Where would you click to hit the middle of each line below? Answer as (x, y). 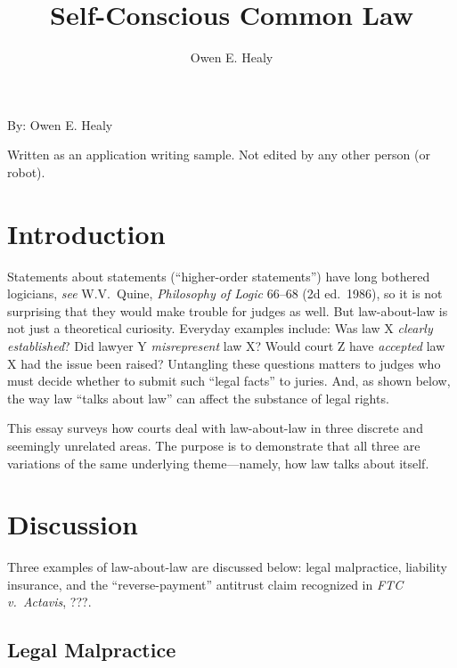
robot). (26, 171)
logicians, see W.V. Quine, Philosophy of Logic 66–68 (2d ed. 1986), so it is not (225, 293)
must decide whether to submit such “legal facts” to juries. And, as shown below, (229, 381)
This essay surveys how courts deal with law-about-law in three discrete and (215, 428)
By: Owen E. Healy (60, 124)
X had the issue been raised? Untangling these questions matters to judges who (224, 363)
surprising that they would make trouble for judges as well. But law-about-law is (228, 310)
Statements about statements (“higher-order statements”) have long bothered (219, 276)
